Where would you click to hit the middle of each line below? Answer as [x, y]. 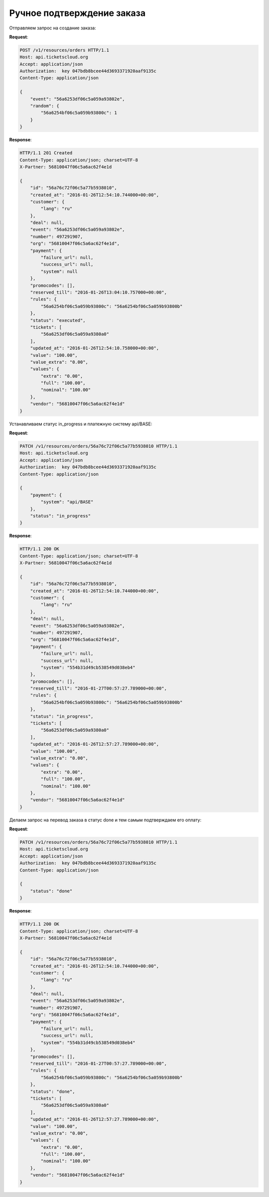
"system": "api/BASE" [67, 502]
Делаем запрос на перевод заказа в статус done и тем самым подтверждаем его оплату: [105, 820]
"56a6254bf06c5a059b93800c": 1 [79, 113]
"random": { [45, 106]
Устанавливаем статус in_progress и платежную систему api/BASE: [81, 424]
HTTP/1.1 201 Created [46, 153]
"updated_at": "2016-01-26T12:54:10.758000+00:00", [95, 348]
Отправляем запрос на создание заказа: [53, 28]
